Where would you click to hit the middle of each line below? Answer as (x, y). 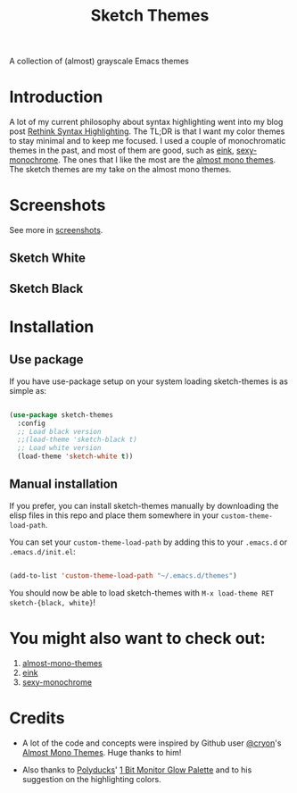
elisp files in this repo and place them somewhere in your (114, 515)
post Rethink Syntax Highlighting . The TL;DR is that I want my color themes (147, 131)
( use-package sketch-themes (62, 415)
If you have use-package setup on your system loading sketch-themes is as (148, 381)
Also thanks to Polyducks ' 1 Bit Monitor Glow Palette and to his (137, 770)
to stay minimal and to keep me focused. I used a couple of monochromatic (148, 141)
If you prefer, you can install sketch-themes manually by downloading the (144, 505)
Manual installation (64, 484)
